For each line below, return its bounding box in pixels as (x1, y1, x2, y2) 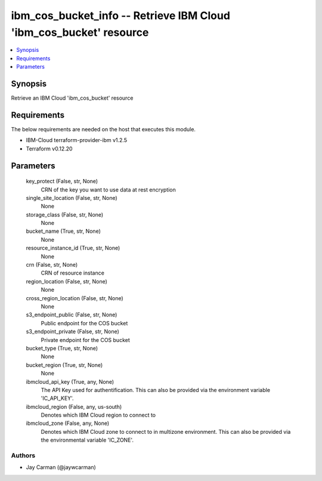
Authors (11, 451, 36, 460)
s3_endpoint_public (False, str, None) (26, 311, 117, 319)
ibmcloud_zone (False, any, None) (26, 420, 110, 427)
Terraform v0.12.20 (26, 145, 73, 152)
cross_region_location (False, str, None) (26, 294, 123, 301)
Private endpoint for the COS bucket (41, 336, 131, 343)
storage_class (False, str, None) (26, 211, 104, 218)
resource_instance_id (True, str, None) (26, 245, 120, 252)
